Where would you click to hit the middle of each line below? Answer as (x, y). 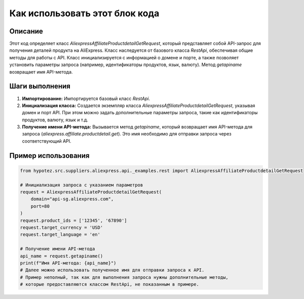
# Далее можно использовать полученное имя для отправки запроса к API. (112, 270)
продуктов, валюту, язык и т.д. (55, 120)
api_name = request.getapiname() (62, 256)
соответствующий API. (47, 141)
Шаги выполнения (40, 86)
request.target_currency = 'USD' (62, 228)
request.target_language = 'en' (60, 235)
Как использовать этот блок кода (84, 13)
